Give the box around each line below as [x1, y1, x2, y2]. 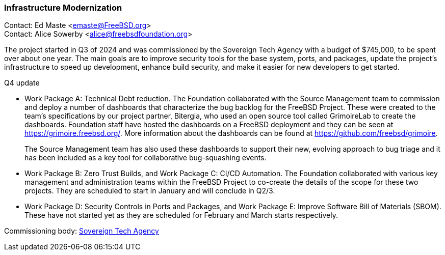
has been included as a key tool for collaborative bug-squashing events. [24, 153, 267, 162]
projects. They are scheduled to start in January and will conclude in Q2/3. [24, 186, 275, 195]
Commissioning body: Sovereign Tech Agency [4, 226, 159, 236]
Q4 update [4, 78, 40, 88]
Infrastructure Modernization [4, 3, 122, 13]
